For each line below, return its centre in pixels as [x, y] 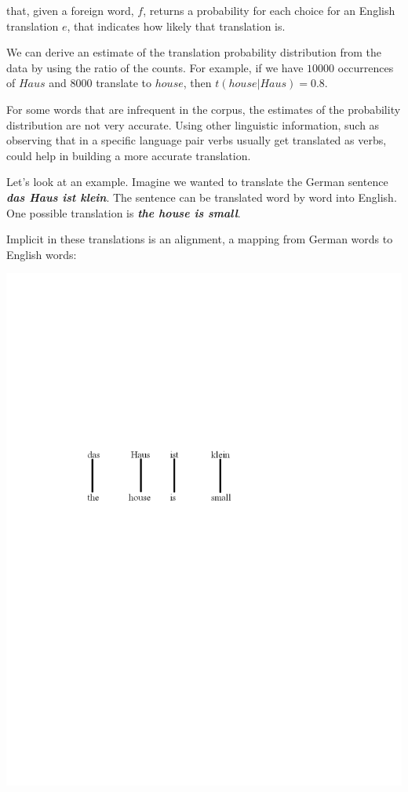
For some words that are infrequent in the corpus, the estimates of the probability [204, 109]
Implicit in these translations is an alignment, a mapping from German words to [200, 239]
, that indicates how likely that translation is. [176, 26]
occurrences [366, 67]
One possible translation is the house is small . [124, 212]
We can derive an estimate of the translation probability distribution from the [194, 52]
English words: [42, 254]
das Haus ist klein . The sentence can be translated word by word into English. [202, 197]
